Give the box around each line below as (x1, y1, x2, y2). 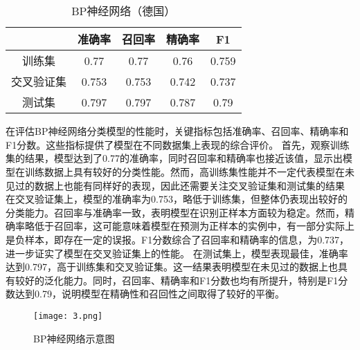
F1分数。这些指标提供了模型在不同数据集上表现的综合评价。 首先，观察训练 (6, 137, 350, 151)
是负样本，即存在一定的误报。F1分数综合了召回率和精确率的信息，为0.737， (6, 232, 350, 246)
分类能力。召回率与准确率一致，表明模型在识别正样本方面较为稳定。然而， (6, 205, 345, 219)
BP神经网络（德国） (71, 3, 176, 19)
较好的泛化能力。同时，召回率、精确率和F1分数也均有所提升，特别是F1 (15, 273, 339, 287)
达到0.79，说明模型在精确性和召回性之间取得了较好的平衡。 (15, 286, 285, 301)
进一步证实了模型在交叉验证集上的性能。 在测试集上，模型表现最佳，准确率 (6, 246, 348, 260)
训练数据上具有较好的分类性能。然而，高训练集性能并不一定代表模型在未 (24, 164, 354, 178)
